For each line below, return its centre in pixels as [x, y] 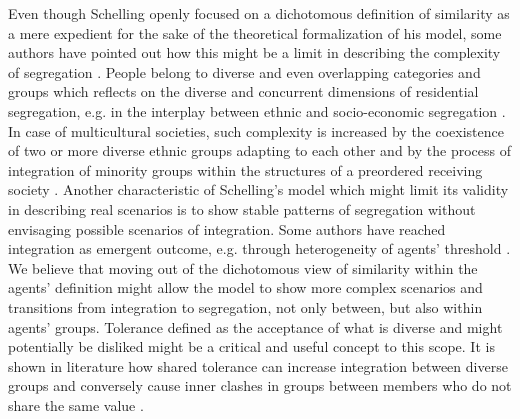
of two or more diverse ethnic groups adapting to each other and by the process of [259, 150]
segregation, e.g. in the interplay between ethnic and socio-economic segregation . [257, 110]
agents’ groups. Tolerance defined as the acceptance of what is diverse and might [255, 326]
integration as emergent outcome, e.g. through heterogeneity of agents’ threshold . [259, 248]
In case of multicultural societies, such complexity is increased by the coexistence [256, 130]
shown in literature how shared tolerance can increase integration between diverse [258, 365]
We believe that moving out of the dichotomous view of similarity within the [243, 267]
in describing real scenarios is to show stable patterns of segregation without [242, 208]
